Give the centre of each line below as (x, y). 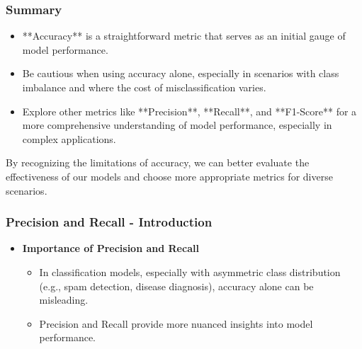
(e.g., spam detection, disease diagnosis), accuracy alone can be (176, 286)
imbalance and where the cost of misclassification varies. (144, 87)
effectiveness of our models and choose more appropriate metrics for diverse (169, 176)
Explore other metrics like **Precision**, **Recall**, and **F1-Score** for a (190, 111)
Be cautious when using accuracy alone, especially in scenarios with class (181, 73)
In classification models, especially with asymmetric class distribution (190, 271)
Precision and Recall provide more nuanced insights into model (176, 323)
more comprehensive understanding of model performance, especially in (177, 125)
